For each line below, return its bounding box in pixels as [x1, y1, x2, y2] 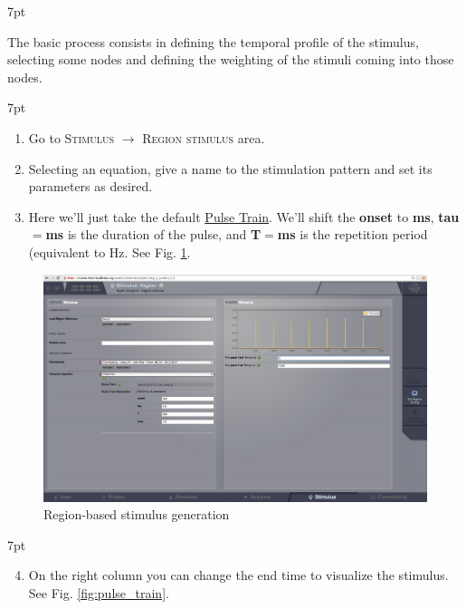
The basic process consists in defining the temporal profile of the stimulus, [7, 32, 419, 51]
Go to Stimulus [28, 128, 115, 147]
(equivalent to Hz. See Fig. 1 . [28, 242, 191, 261]
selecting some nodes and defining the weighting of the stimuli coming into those [7, 50, 454, 69]
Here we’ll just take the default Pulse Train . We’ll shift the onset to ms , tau [28, 207, 460, 226]
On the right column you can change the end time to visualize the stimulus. [28, 565, 449, 585]
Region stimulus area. [142, 128, 265, 147]
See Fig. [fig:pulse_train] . [28, 584, 169, 603]
